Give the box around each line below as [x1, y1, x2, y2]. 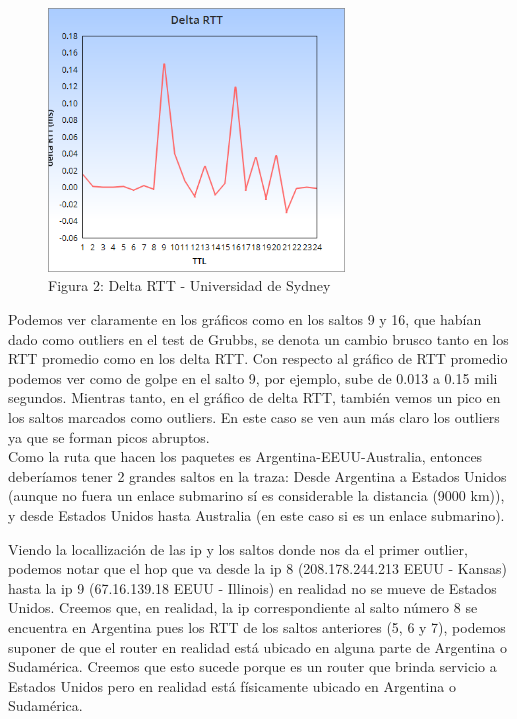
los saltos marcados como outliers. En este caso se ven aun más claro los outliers [8, 406, 500, 427]
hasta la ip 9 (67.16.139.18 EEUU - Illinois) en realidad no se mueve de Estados [8, 577, 497, 598]
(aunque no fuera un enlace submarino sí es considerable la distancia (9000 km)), [8, 485, 505, 506]
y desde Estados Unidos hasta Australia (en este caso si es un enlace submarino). [8, 504, 505, 525]
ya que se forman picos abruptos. [8, 426, 210, 447]
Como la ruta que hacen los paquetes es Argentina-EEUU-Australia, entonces [8, 446, 483, 467]
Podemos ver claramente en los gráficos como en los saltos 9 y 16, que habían [8, 309, 482, 329]
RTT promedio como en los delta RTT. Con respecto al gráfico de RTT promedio [8, 348, 508, 369]
